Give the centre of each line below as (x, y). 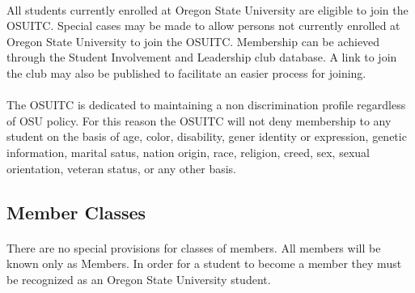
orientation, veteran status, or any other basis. (121, 168)
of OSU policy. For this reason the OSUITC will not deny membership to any (199, 120)
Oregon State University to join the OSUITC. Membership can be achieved (193, 41)
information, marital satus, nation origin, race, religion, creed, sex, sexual (188, 152)
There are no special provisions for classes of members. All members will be (194, 247)
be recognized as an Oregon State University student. (139, 279)
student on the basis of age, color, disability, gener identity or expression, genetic (207, 136)
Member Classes (76, 212)
